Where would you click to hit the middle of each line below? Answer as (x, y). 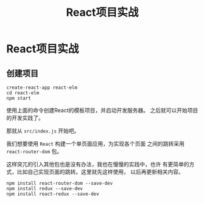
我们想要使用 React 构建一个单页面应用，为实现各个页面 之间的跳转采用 (95, 144)
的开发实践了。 (25, 118)
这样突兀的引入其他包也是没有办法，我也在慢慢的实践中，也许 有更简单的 (98, 164)
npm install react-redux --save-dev (53, 194)
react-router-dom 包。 (34, 151)
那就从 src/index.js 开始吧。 (43, 131)
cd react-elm (23, 93)
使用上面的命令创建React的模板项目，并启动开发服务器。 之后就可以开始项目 (102, 110)
